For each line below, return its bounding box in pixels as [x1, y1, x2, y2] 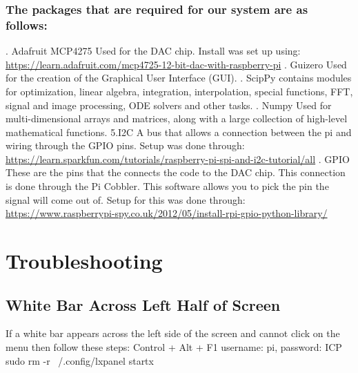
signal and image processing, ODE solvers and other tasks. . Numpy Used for [6, 97, 332, 112]
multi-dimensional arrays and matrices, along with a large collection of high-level [6, 111, 348, 126]
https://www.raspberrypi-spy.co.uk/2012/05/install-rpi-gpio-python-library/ [6, 206, 328, 220]
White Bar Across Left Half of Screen [6, 294, 281, 315]
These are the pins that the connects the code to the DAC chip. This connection [6, 165, 346, 180]
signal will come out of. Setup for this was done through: [6, 192, 246, 207]
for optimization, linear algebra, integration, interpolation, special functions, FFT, [6, 84, 353, 98]
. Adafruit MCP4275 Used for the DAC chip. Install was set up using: [6, 44, 301, 58]
